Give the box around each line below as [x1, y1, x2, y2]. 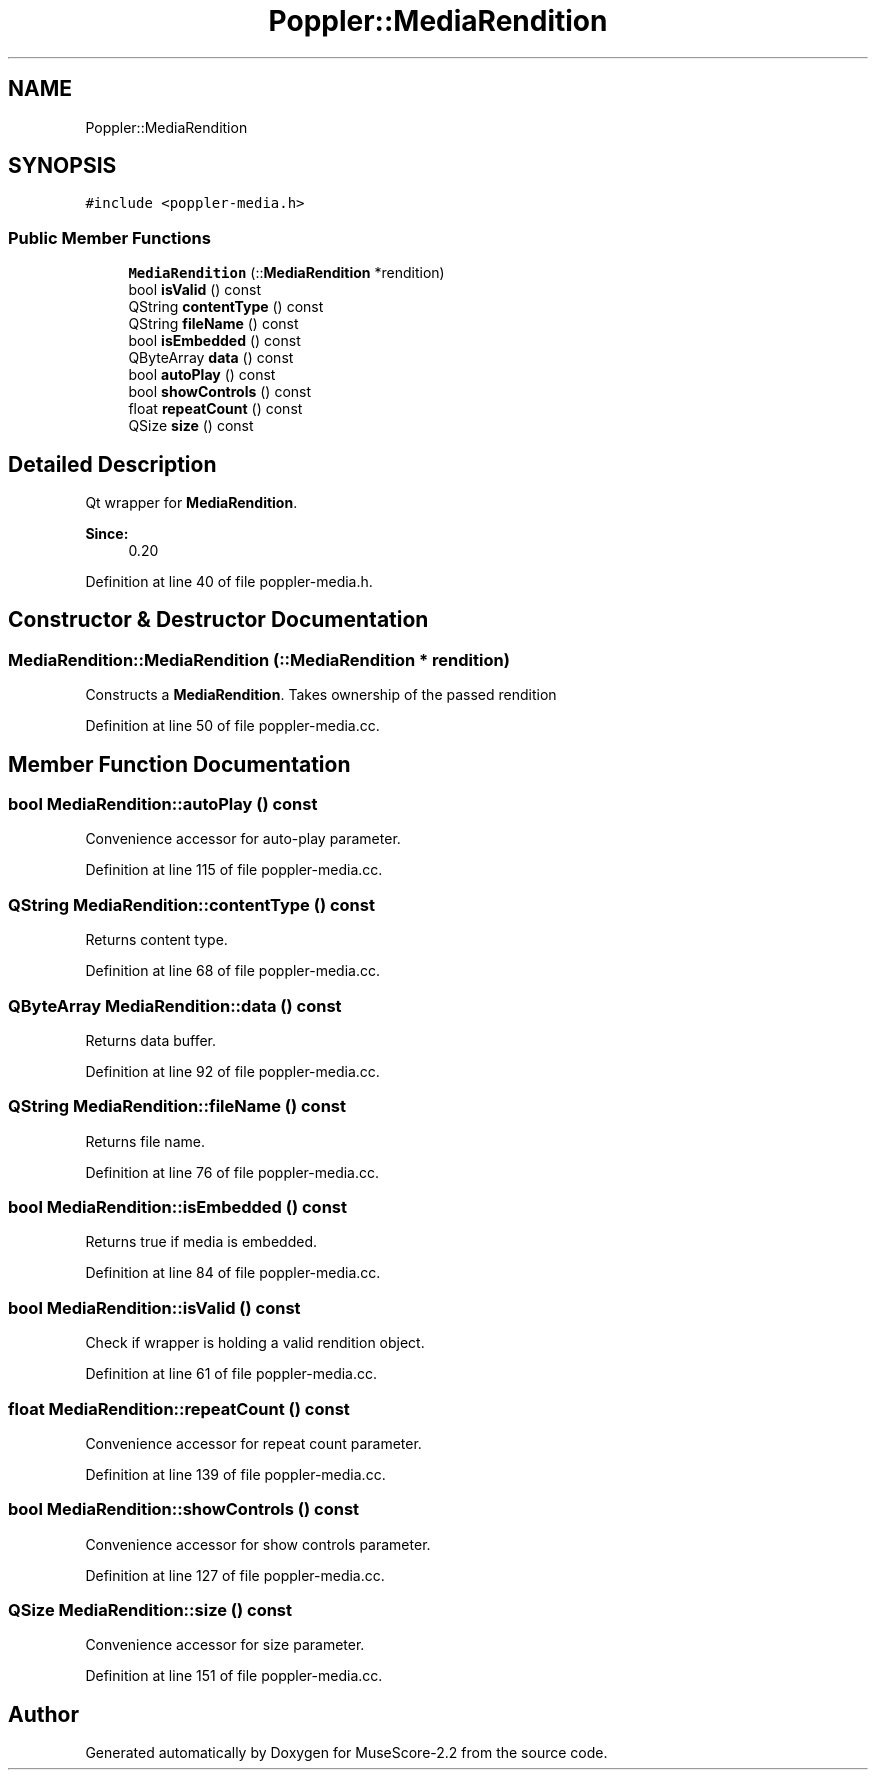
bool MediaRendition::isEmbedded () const [8, 1197, 347, 1218]
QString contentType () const [128, 298, 324, 316]
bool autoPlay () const [128, 366, 276, 384]
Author [8, 1701, 79, 1727]
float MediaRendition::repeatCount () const [8, 1398, 350, 1419]
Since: [85, 525, 129, 543]
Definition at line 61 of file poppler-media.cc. [85, 1365, 378, 1383]
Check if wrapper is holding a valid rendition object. [85, 1334, 425, 1352]
